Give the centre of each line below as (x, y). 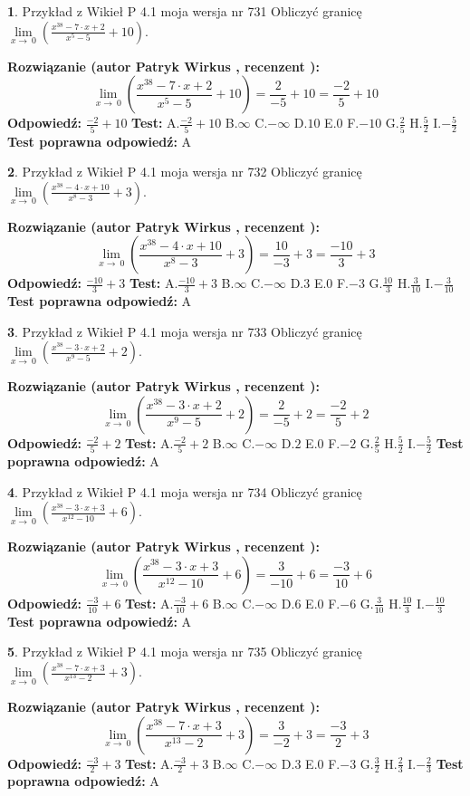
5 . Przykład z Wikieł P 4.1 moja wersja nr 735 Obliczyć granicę (185, 652)
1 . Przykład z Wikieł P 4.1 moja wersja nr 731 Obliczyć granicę (185, 11)
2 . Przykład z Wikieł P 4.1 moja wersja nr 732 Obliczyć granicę (185, 172)
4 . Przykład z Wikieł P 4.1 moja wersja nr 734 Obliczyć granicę (185, 491)
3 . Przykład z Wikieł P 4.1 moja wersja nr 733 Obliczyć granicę (185, 331)
